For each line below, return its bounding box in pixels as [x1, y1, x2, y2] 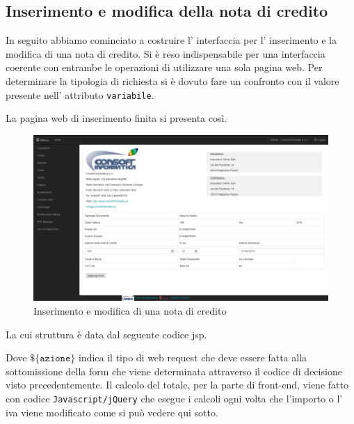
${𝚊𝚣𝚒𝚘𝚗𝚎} [30, 354, 76, 364]
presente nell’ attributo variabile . [6, 87, 154, 102]
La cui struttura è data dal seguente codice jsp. [6, 327, 207, 341]
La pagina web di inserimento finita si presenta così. [6, 111, 227, 125]
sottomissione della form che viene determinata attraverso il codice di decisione [6, 363, 342, 378]
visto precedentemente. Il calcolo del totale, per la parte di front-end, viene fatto [6, 377, 348, 392]
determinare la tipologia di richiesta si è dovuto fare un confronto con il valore [6, 73, 339, 88]
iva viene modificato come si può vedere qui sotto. [6, 405, 218, 419]
